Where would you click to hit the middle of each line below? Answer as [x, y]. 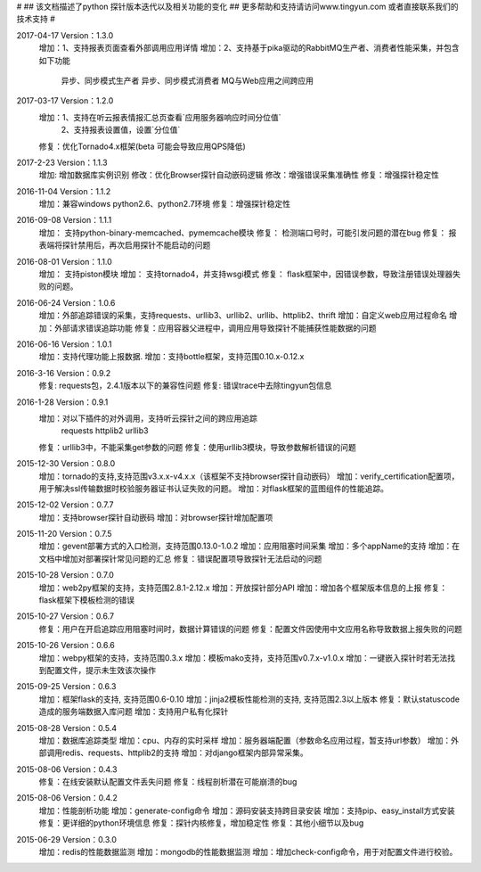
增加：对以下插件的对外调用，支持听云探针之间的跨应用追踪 [148, 418]
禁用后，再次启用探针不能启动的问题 [144, 245]
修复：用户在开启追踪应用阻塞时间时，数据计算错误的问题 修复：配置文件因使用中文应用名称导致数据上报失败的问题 [250, 629]
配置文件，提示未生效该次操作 [101, 670]
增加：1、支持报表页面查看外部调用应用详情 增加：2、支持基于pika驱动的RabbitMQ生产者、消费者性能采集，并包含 [249, 48]
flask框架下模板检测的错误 [87, 600]
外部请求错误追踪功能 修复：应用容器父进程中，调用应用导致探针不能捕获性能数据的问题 [215, 328]
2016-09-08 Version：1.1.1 [64, 220]
